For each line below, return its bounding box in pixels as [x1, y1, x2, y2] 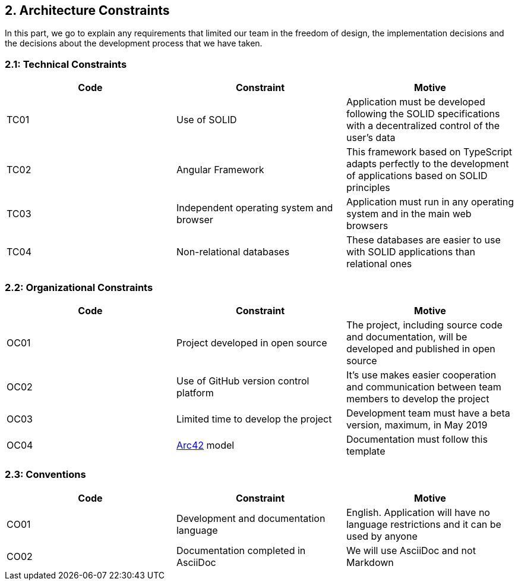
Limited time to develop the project [176, 412, 332, 425]
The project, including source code [346, 318, 503, 331]
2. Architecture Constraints [5, 3, 170, 18]
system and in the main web [346, 208, 472, 220]
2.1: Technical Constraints [5, 58, 127, 70]
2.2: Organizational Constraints [5, 281, 153, 293]
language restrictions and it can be [346, 518, 501, 530]
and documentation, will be [346, 330, 468, 343]
